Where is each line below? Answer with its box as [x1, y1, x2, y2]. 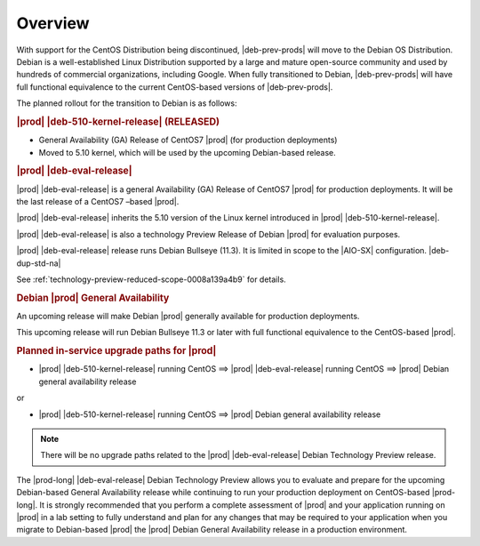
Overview [16, 13, 90, 33]
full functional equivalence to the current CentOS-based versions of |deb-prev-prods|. [16, 81, 333, 92]
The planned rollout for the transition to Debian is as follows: [16, 98, 237, 108]
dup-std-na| [16, 258, 61, 269]
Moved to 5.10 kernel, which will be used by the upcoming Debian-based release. [38, 147, 337, 157]
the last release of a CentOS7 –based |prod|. [16, 196, 180, 206]
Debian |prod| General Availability [16, 292, 170, 304]
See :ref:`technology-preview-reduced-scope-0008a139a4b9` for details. [16, 274, 286, 285]
